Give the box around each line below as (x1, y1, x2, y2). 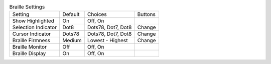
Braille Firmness (12, 37, 50, 44)
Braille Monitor (12, 44, 47, 51)
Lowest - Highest (87, 37, 128, 44)
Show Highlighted (12, 17, 55, 24)
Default (62, 11, 80, 18)
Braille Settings (9, 3, 45, 10)
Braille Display (12, 50, 46, 57)
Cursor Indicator (12, 30, 51, 37)
